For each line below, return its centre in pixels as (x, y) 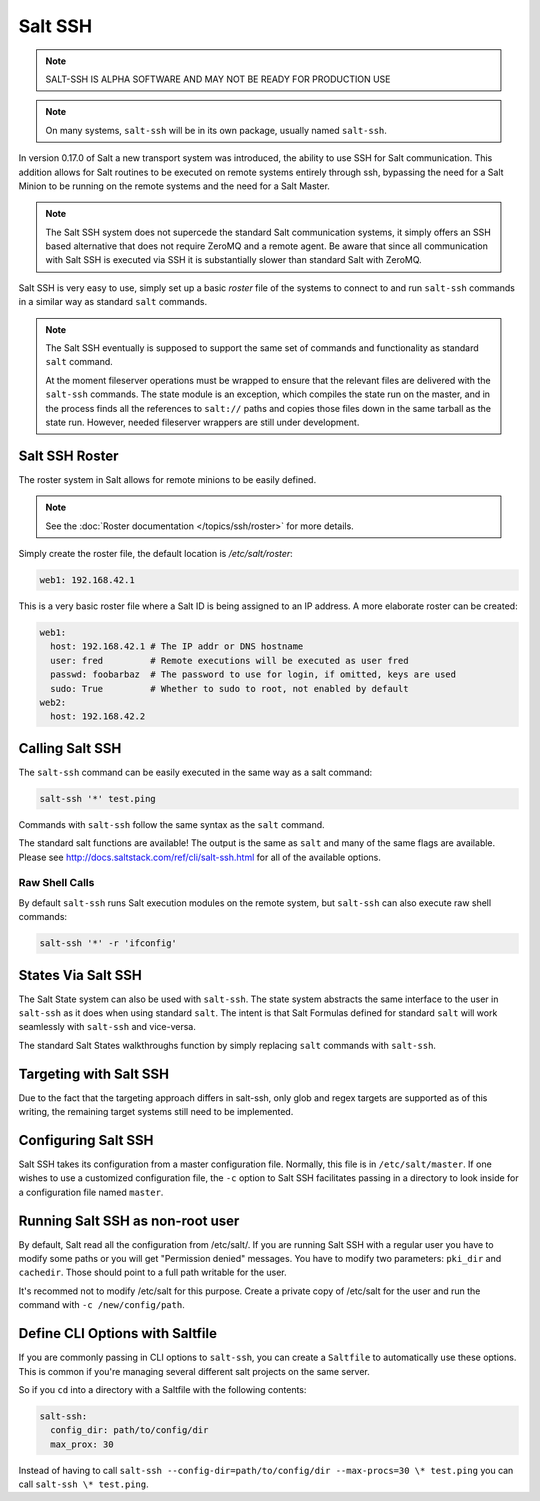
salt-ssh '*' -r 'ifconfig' (108, 943)
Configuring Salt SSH (86, 1140)
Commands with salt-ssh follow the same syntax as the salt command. (171, 824)
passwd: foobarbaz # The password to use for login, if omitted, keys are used (253, 674)
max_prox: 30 (82, 1444)
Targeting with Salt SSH (94, 1073)
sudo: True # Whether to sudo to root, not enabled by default (229, 688)
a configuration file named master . (91, 1192)
